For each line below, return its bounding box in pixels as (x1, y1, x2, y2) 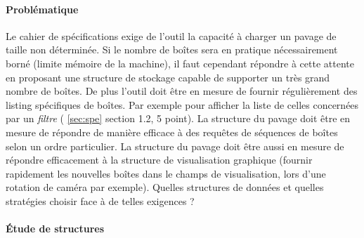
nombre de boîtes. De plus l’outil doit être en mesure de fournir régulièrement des (6, 84, 358, 98)
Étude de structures (6, 221, 105, 236)
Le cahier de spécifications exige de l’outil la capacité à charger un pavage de (6, 28, 337, 43)
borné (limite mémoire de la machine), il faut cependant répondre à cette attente (6, 55, 354, 70)
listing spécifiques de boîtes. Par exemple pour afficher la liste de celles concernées (6, 97, 359, 112)
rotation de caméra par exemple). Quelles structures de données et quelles (6, 180, 324, 194)
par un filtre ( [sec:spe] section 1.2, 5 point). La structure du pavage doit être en (6, 111, 351, 126)
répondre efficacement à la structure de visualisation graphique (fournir (6, 152, 313, 167)
